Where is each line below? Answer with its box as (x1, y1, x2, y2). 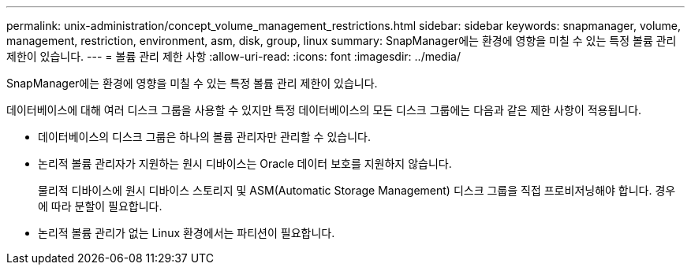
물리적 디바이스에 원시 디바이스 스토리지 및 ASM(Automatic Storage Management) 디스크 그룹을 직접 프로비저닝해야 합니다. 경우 (38, 184, 676, 197)
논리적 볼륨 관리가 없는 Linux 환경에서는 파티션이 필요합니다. (38, 226, 335, 239)
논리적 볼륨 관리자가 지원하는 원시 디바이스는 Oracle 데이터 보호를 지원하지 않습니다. (38, 157, 452, 170)
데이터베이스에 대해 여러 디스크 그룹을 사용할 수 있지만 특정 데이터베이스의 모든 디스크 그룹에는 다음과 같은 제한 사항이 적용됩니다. (6, 103, 642, 117)
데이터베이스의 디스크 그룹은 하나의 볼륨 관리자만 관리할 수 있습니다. (38, 130, 371, 143)
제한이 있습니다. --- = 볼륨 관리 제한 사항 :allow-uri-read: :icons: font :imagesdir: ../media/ (6, 50, 461, 63)
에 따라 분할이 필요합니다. (38, 199, 162, 213)
